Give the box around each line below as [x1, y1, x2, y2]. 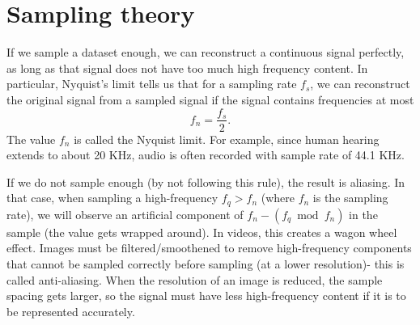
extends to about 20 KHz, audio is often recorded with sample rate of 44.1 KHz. [6, 146, 405, 163]
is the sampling [312, 189, 388, 206]
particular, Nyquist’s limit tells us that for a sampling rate [6, 75, 297, 92]
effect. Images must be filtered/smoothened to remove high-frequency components [6, 239, 412, 256]
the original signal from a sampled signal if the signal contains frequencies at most [6, 91, 414, 108]
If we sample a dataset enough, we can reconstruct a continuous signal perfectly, [6, 44, 405, 61]
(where [261, 189, 295, 206]
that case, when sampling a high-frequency [6, 189, 218, 206]
